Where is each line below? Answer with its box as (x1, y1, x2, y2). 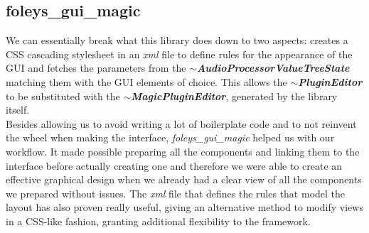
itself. (6, 102, 30, 117)
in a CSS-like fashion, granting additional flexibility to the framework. (6, 213, 311, 228)
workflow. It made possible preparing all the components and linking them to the (6, 143, 360, 158)
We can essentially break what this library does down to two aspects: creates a (6, 33, 348, 48)
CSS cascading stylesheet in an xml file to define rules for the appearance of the (6, 46, 353, 61)
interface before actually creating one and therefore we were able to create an (6, 158, 343, 173)
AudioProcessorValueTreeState (197, 60, 350, 75)
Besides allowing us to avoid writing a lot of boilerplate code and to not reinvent (6, 116, 357, 131)
